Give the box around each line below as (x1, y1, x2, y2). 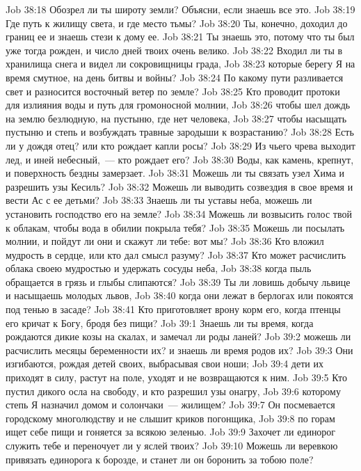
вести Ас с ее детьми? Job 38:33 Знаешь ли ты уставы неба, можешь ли (6, 193, 312, 207)
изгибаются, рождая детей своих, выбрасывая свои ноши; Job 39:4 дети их (6, 356, 323, 371)
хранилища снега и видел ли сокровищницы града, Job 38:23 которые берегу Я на (6, 56, 355, 71)
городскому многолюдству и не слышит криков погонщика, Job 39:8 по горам (6, 410, 335, 425)
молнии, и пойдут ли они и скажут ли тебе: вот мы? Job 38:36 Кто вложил (6, 234, 324, 248)
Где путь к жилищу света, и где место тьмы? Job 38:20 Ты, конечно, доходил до (6, 15, 348, 30)
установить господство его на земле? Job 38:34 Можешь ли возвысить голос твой (6, 206, 352, 221)
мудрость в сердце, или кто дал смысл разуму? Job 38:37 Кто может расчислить (6, 247, 346, 262)
